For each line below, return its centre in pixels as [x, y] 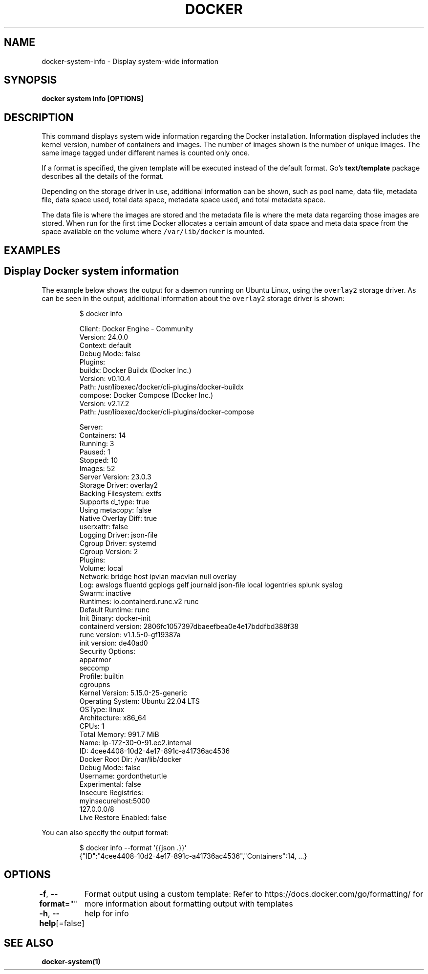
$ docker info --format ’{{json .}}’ [133, 847]
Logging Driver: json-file [118, 535]
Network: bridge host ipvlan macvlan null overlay [158, 576]
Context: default [105, 345]
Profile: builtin [102, 676]
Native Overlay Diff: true [118, 518]
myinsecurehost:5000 [115, 801]
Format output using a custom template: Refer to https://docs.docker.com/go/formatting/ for [254, 894]
